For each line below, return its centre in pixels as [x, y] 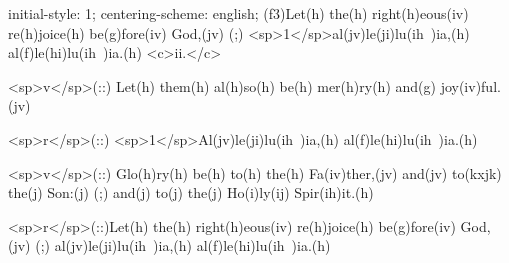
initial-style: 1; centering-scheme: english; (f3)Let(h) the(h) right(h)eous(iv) [238, 13]
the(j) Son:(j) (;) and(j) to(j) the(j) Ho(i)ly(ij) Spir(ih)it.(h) [191, 192]
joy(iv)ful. [470, 85]
